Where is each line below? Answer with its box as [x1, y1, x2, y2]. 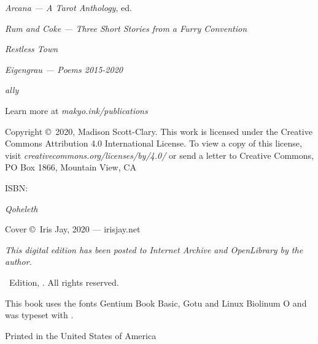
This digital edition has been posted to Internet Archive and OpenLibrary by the [5, 243, 303, 256]
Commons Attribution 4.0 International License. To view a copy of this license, [5, 137, 302, 150]
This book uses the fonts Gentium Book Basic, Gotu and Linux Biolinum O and [5, 296, 307, 309]
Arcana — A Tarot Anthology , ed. [5, 1, 132, 13]
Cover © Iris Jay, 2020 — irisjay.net [5, 223, 141, 235]
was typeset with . [5, 308, 74, 321]
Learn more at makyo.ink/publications [5, 104, 148, 117]
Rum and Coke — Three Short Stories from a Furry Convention [5, 21, 247, 34]
